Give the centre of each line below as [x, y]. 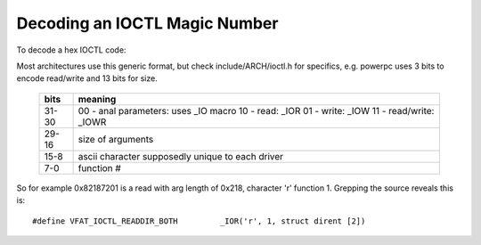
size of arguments [116, 139]
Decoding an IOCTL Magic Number [147, 23]
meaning [97, 99]
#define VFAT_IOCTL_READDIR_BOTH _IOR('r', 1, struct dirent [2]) [199, 221]
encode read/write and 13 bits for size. [87, 78]
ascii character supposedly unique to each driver [181, 156]
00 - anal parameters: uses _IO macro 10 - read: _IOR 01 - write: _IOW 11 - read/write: [256, 110]
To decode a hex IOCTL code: [71, 50]
